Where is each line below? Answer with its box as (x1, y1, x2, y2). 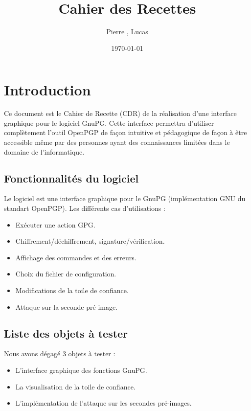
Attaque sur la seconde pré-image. (15, 301, 118, 312)
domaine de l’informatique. (4, 146, 85, 157)
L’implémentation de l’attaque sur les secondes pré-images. (15, 398, 192, 408)
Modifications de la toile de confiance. (15, 285, 129, 295)
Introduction (4, 80, 91, 100)
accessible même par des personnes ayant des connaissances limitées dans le (4, 137, 230, 147)
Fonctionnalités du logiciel (4, 170, 139, 185)
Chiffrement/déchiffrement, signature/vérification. (15, 236, 165, 246)
